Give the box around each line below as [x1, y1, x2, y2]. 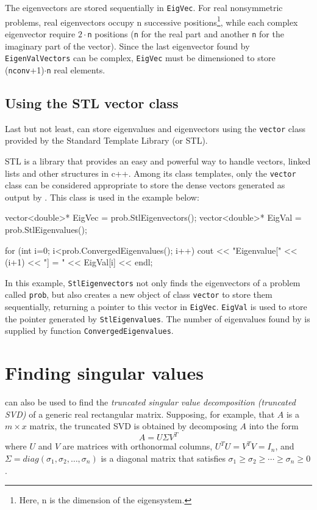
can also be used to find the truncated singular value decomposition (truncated [5, 396, 296, 408]
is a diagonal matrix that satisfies [101, 452, 226, 465]
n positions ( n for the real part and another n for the [87, 27, 284, 40]
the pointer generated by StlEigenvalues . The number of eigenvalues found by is [5, 312, 310, 325]
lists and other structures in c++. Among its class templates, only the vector [5, 166, 296, 179]
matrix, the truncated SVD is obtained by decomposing [29, 419, 237, 432]
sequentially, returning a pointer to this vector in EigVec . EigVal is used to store [5, 300, 307, 313]
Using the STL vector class [5, 93, 179, 112]
